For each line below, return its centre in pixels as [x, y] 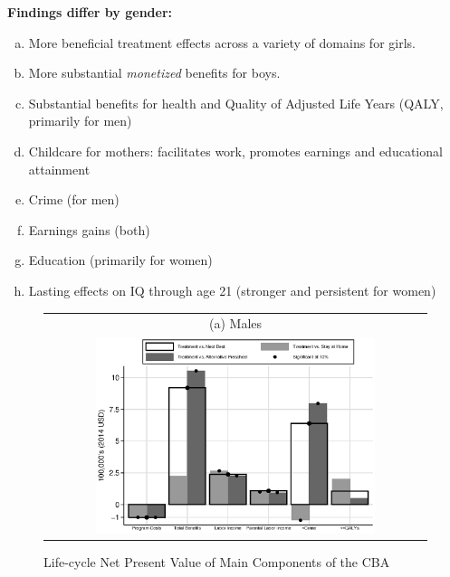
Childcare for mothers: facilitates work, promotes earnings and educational [235, 151]
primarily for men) [80, 121]
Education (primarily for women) [120, 260]
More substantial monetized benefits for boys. [154, 73]
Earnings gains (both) [89, 229]
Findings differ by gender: [90, 12]
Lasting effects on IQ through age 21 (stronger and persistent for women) [232, 290]
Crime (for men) [74, 199]
